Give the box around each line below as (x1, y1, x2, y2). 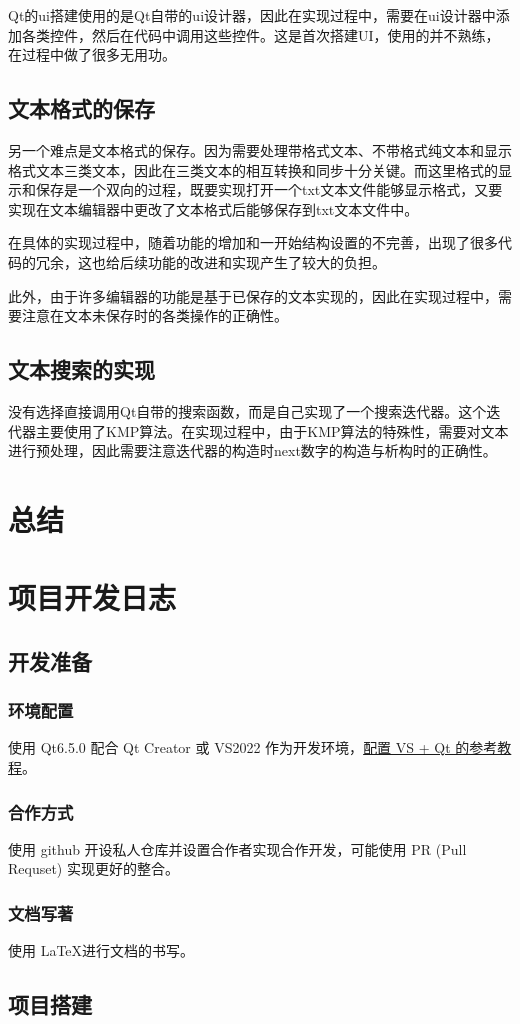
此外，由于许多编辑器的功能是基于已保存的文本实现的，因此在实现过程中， (8, 285, 498, 306)
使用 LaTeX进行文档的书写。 (8, 940, 195, 961)
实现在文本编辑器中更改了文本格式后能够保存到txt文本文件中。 (8, 198, 419, 219)
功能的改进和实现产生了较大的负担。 (147, 251, 386, 272)
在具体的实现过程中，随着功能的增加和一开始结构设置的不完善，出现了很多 (8, 232, 498, 253)
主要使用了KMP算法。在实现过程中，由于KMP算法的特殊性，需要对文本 (35, 420, 509, 441)
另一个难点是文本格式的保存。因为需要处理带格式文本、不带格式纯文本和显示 (8, 139, 512, 160)
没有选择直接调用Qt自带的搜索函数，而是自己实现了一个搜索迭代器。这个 (8, 400, 487, 421)
